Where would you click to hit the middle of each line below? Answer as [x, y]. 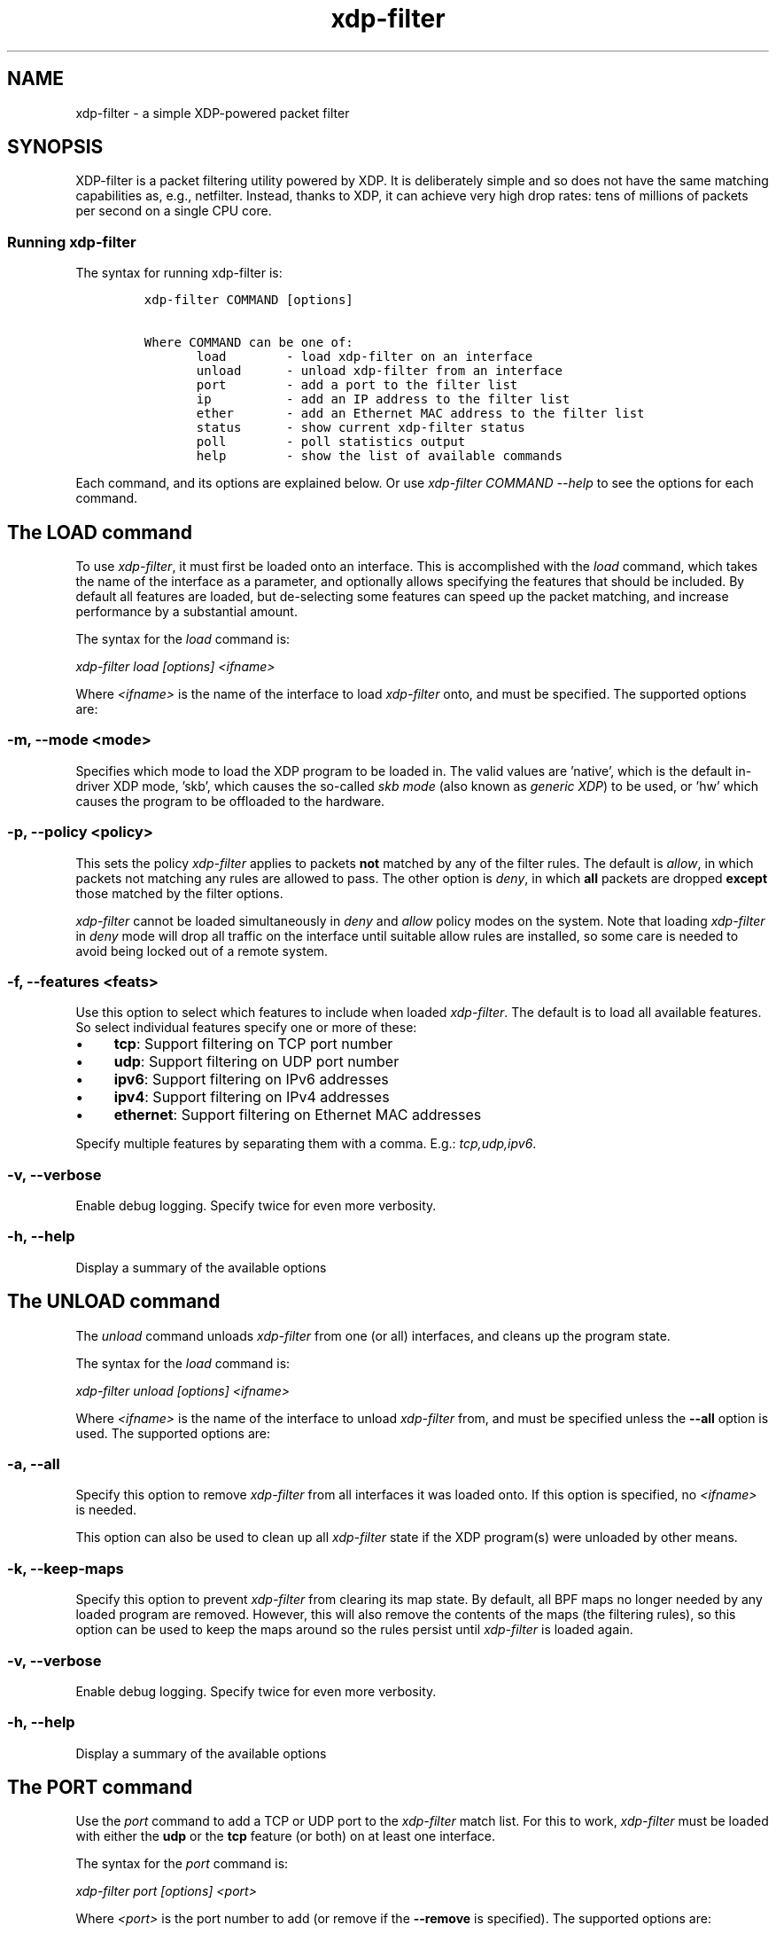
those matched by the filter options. [179, 893]
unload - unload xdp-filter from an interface [379, 371]
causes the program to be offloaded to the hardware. [230, 801]
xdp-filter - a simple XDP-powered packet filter [213, 113]
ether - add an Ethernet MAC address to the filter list [420, 414]
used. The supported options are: [173, 1433]
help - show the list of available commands [379, 456]
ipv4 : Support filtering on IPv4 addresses [252, 1097]
